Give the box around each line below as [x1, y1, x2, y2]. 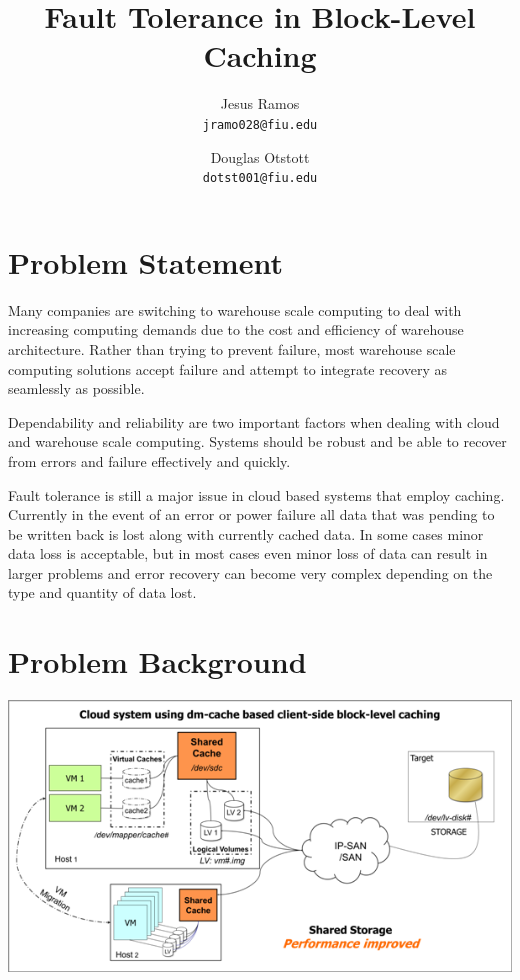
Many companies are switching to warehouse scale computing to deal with [8, 299, 462, 320]
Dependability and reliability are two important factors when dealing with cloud [8, 411, 500, 432]
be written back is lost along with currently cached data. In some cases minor [8, 523, 484, 544]
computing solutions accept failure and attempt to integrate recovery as [8, 358, 448, 379]
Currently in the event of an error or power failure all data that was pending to [8, 504, 495, 525]
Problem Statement [8, 241, 283, 282]
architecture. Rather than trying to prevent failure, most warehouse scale [8, 338, 456, 359]
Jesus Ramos [220, 93, 300, 114]
